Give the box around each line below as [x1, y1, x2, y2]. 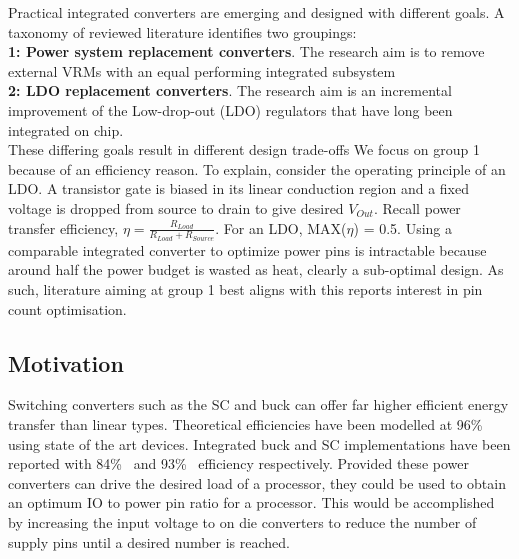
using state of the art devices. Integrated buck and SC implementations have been [8, 433, 511, 454]
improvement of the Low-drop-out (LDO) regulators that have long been [8, 99, 453, 120]
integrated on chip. [8, 119, 124, 140]
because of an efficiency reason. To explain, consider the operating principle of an [8, 158, 506, 179]
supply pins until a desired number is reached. [8, 531, 291, 552]
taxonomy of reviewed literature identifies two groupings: [8, 21, 357, 42]
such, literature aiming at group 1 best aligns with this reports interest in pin [8, 278, 483, 299]
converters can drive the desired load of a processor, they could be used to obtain [8, 472, 506, 493]
